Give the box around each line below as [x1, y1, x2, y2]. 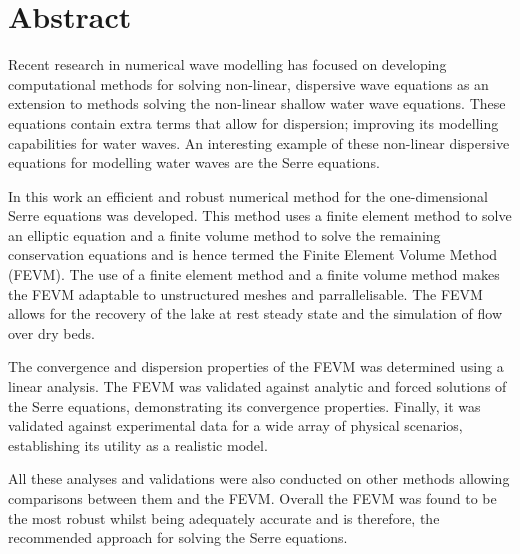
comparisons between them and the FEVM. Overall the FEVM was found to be [8, 488, 497, 508]
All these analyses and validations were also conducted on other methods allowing [8, 468, 510, 489]
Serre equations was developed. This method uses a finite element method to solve [8, 205, 512, 226]
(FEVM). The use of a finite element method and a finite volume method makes [8, 264, 500, 285]
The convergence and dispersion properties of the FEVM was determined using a [8, 356, 504, 377]
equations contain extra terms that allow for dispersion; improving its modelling [8, 112, 499, 133]
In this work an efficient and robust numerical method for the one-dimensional [8, 185, 488, 206]
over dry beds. [8, 322, 95, 343]
